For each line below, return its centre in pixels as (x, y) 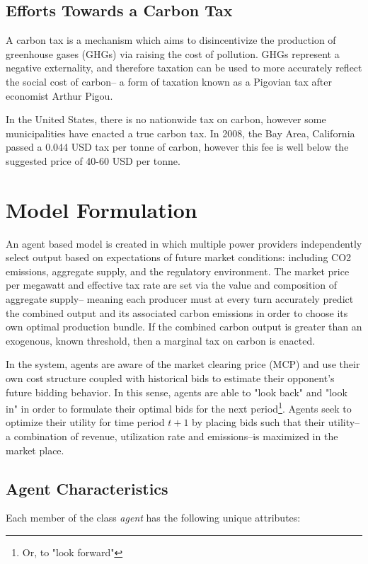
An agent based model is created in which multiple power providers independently (184, 243)
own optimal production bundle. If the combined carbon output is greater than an (184, 327)
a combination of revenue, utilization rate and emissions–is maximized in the (172, 436)
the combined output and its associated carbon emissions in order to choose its (177, 312)
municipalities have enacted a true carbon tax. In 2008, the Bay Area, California (180, 133)
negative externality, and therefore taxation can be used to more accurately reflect (184, 68)
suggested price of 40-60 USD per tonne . (93, 160)
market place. (35, 450)
